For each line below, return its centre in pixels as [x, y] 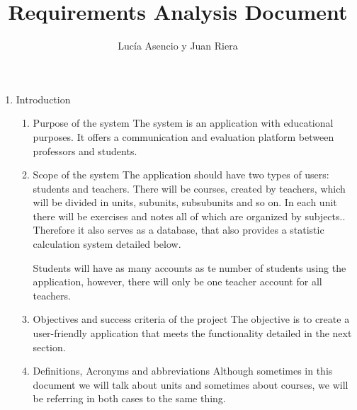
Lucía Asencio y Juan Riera [178, 46]
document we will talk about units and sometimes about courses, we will [191, 384]
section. [49, 347]
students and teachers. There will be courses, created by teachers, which [189, 188]
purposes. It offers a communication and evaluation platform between [183, 136]
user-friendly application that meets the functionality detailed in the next [192, 333]
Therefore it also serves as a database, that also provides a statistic [178, 230]
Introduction [43, 99]
